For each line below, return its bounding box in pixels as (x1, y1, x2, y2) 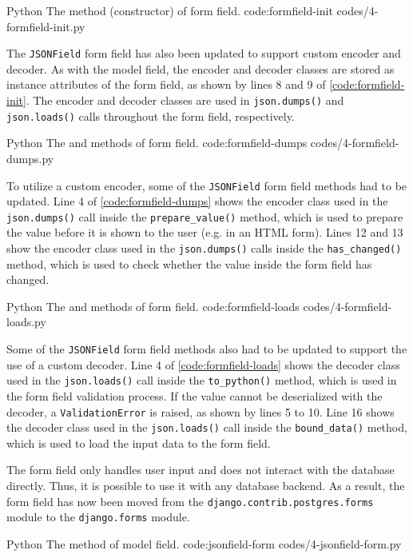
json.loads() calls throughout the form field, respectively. (6, 107, 295, 124)
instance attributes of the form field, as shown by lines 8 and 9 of (6, 76, 326, 93)
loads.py (6, 313, 46, 330)
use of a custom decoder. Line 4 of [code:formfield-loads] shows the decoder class (6, 356, 400, 373)
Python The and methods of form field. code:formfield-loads (6, 297, 300, 314)
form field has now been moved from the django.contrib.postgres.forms (6, 492, 374, 509)
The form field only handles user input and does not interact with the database (6, 461, 395, 478)
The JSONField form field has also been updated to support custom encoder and (6, 45, 401, 62)
